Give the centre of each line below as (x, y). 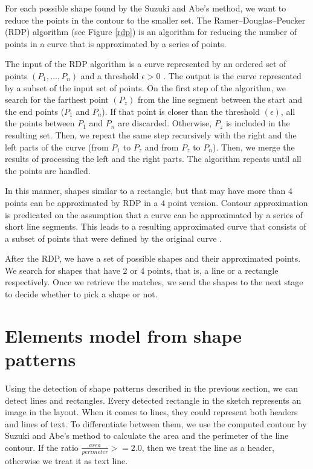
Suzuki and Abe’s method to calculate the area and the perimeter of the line (147, 435)
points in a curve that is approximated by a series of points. (116, 43)
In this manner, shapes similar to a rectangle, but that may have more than (145, 191)
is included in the (258, 123)
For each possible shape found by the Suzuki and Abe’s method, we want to (146, 8)
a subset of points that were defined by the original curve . (113, 238)
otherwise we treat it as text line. (66, 461)
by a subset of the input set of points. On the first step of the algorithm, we (145, 87)
